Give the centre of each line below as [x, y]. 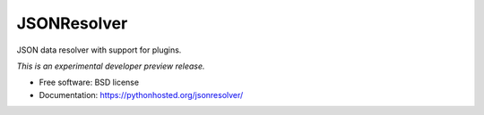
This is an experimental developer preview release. [111, 66]
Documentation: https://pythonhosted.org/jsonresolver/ [141, 94]
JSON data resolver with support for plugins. [99, 50]
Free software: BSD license [89, 82]
